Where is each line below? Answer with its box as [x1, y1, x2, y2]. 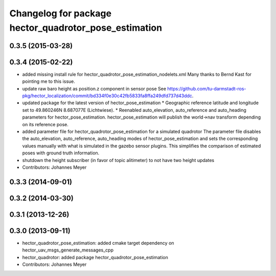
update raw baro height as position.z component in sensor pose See [22, 85, 166, 91]
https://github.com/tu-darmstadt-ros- [167, 85, 246, 91]
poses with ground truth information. [22, 150, 100, 156]
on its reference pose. [22, 121, 69, 127]
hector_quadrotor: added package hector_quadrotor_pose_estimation [22, 254, 169, 260]
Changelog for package [9, 8, 112, 19]
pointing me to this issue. [22, 78, 75, 84]
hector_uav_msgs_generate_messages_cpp [22, 247, 114, 253]
